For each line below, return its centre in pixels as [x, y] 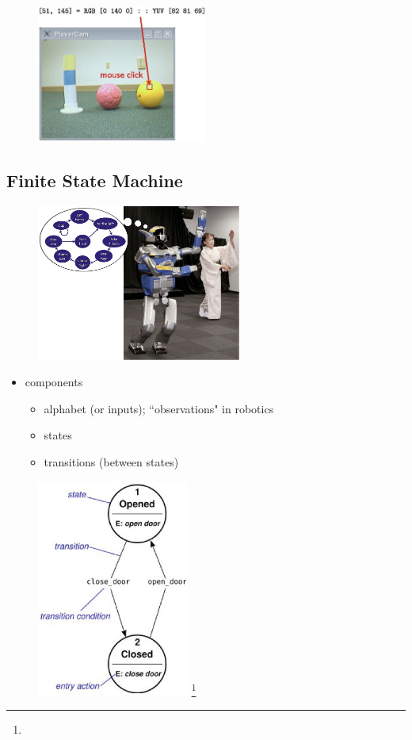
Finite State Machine [95, 180]
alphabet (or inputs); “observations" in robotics [159, 408]
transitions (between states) [111, 462]
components [54, 382]
